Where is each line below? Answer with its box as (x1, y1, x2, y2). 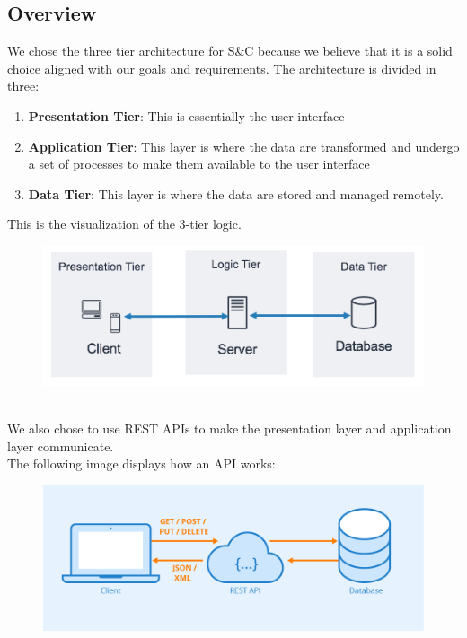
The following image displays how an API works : (7, 454, 276, 473)
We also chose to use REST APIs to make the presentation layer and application (7, 418, 452, 437)
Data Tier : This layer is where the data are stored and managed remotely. (28, 184, 444, 203)
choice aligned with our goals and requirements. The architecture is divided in (7, 58, 436, 77)
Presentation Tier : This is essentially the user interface (28, 106, 345, 125)
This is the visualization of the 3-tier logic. (7, 214, 242, 233)
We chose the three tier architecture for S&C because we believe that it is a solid (7, 41, 453, 60)
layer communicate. (7, 436, 114, 455)
